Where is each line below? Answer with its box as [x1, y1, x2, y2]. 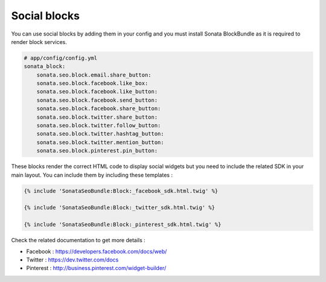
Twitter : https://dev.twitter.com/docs [26, 256, 119, 263]
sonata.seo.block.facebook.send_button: [36, 96, 158, 104]
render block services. [11, 38, 68, 45]
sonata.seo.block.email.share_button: [36, 71, 152, 78]
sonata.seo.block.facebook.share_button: [36, 105, 161, 112]
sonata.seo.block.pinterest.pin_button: [36, 148, 158, 154]
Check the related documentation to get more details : [11, 237, 146, 244]
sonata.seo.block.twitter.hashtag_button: [36, 130, 164, 137]
